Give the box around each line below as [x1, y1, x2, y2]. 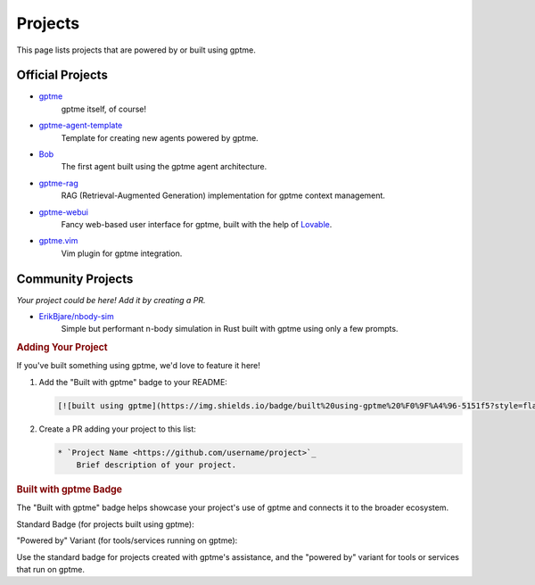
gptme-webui [38, 206, 89, 218]
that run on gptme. [16, 564, 85, 575]
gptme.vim [38, 235, 78, 246]
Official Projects [16, 68, 109, 83]
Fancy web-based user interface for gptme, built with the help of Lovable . [61, 218, 333, 229]
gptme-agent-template [38, 120, 123, 131]
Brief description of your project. [76, 460, 236, 470]
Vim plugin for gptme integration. [61, 248, 183, 259]
